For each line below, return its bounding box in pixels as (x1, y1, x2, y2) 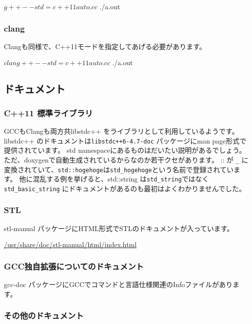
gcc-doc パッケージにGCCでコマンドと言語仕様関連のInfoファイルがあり (4, 279, 233, 289)
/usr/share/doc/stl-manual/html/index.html (4, 239, 137, 250)
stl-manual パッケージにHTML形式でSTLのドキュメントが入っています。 (4, 223, 234, 233)
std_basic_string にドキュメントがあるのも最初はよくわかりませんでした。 (4, 183, 246, 193)
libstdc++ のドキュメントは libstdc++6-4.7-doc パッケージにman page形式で (4, 135, 247, 145)
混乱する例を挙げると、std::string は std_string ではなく (33, 174, 209, 184)
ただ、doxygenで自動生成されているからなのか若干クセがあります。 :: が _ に (4, 154, 249, 164)
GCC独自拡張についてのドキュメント (4, 260, 144, 272)
